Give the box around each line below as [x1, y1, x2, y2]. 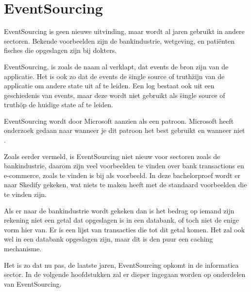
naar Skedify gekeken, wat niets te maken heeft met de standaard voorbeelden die [4, 179, 247, 190]
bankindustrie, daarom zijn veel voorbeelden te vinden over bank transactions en [4, 161, 244, 171]
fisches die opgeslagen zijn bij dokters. [4, 45, 117, 55]
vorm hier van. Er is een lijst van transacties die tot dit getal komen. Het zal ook [4, 224, 245, 234]
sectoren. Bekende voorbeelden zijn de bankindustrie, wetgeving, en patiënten [4, 35, 234, 46]
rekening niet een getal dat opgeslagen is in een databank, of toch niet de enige [4, 215, 239, 225]
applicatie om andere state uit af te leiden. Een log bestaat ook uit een [4, 81, 215, 91]
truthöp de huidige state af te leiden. [4, 99, 113, 110]
